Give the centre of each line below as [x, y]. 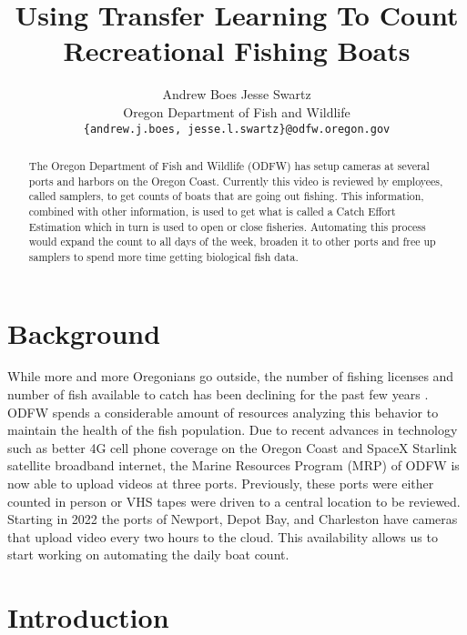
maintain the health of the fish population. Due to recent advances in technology [233, 430]
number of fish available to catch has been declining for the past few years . [218, 394]
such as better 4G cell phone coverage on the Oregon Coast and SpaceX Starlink [232, 447]
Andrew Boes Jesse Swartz [237, 94]
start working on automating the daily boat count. [148, 554]
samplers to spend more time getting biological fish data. [163, 256]
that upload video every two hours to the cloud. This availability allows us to [223, 536]
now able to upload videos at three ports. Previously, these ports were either [221, 484]
